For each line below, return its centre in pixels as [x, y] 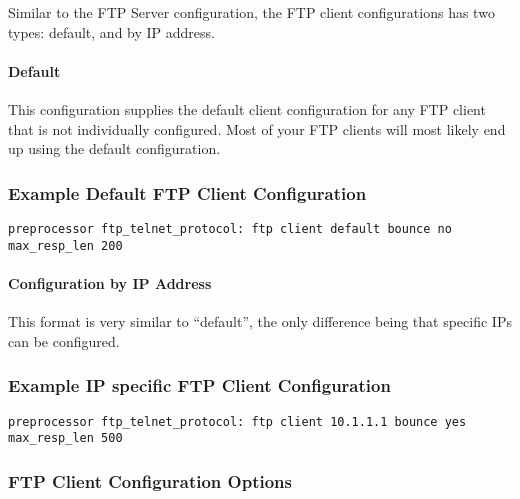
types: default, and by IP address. [111, 31]
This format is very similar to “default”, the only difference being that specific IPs [260, 321]
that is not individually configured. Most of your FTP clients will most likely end [257, 128]
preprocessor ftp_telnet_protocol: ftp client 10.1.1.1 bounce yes [237, 421]
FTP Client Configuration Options [150, 480]
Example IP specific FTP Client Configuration [199, 385]
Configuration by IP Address [110, 282]
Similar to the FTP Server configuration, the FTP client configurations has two [251, 12]
